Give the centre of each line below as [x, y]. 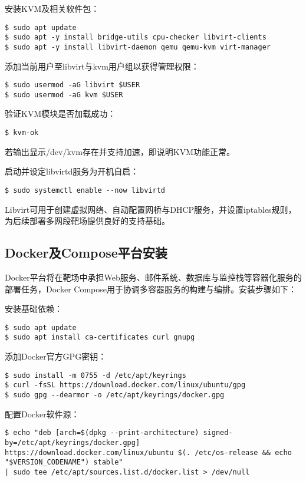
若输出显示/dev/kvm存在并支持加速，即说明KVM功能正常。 [120, 151]
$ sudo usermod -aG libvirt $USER [73, 85]
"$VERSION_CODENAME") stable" [64, 462]
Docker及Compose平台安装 [86, 253]
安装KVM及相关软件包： [52, 8]
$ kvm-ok [22, 133]
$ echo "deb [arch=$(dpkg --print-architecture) [102, 433]
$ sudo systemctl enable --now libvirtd [85, 190]
